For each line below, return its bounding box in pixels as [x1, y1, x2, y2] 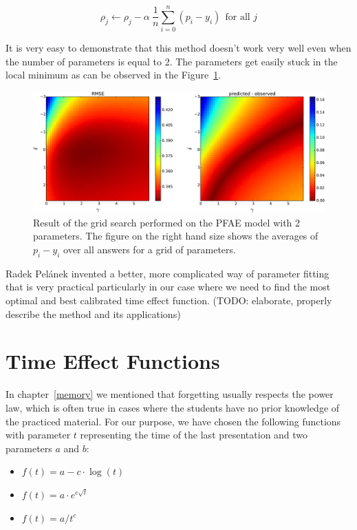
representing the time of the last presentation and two [80, 427, 308, 442]
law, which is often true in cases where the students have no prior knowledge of [6, 400, 340, 414]
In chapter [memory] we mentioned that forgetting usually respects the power [6, 387, 334, 401]
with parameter [6, 427, 71, 442]
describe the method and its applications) [6, 306, 181, 321]
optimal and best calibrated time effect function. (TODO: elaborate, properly [6, 293, 332, 308]
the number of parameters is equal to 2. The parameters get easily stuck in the [6, 54, 338, 68]
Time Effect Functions [6, 347, 220, 375]
